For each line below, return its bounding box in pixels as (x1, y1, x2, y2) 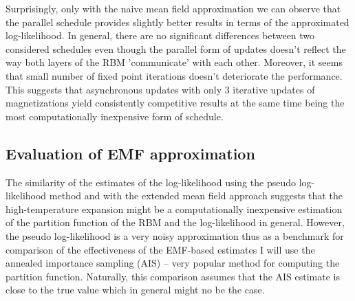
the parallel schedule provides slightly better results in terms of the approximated (6, 14, 349, 29)
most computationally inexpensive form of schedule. (6, 109, 224, 123)
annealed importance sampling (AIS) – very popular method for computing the (6, 256, 340, 270)
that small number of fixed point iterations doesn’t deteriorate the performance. (6, 68, 343, 82)
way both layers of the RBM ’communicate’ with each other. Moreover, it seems (6, 55, 343, 69)
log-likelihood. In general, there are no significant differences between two (6, 28, 315, 43)
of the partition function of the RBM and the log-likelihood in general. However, (6, 215, 345, 230)
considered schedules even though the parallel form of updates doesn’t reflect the (6, 41, 346, 56)
